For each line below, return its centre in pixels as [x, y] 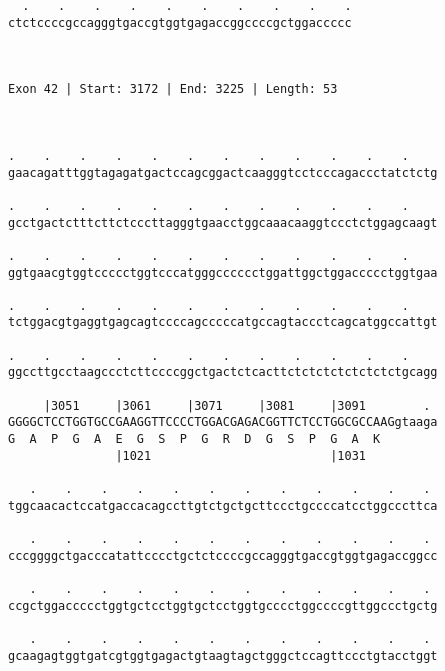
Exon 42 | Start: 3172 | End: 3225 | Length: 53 [173, 89]
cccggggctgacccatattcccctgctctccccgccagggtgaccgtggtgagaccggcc [223, 555]
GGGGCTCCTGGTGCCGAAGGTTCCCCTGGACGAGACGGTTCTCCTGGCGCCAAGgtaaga [223, 422]
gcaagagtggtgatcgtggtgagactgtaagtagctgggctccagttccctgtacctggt [223, 655]
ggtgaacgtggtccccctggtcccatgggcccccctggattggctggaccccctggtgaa [223, 272]
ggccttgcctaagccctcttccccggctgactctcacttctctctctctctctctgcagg [223, 372]
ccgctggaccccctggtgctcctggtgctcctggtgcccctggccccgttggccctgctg [223, 605]
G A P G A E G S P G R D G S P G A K [194, 439]
